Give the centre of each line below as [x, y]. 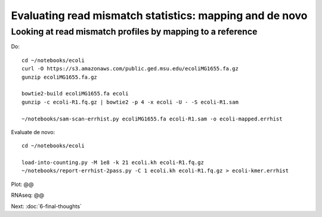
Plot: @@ [22, 184]
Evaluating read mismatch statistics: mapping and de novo [159, 15]
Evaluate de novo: [33, 132]
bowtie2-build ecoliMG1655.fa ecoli [75, 94]
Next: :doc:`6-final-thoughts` [46, 206]
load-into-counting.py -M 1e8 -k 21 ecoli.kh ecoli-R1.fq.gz [113, 163]
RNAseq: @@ [28, 195]
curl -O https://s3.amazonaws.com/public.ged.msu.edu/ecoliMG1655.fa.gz [130, 69]
